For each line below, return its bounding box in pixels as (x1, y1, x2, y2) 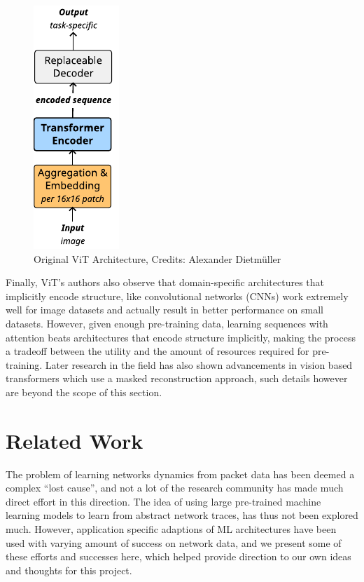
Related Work (6, 426, 143, 454)
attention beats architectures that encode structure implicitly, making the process (6, 330, 356, 344)
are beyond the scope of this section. (6, 384, 162, 399)
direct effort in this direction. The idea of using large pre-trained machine (6, 494, 321, 508)
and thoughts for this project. (6, 562, 132, 577)
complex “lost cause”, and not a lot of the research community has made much (6, 480, 344, 495)
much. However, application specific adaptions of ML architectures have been (6, 522, 337, 536)
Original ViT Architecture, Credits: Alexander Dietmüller (34, 251, 281, 266)
